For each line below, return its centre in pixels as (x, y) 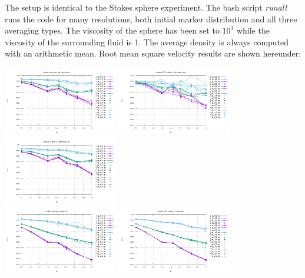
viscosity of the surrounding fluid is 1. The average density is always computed (147, 42)
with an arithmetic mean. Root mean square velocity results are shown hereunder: (153, 53)
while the (253, 30)
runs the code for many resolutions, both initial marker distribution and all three (151, 19)
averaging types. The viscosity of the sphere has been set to (112, 30)
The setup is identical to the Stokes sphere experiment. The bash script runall (146, 7)
